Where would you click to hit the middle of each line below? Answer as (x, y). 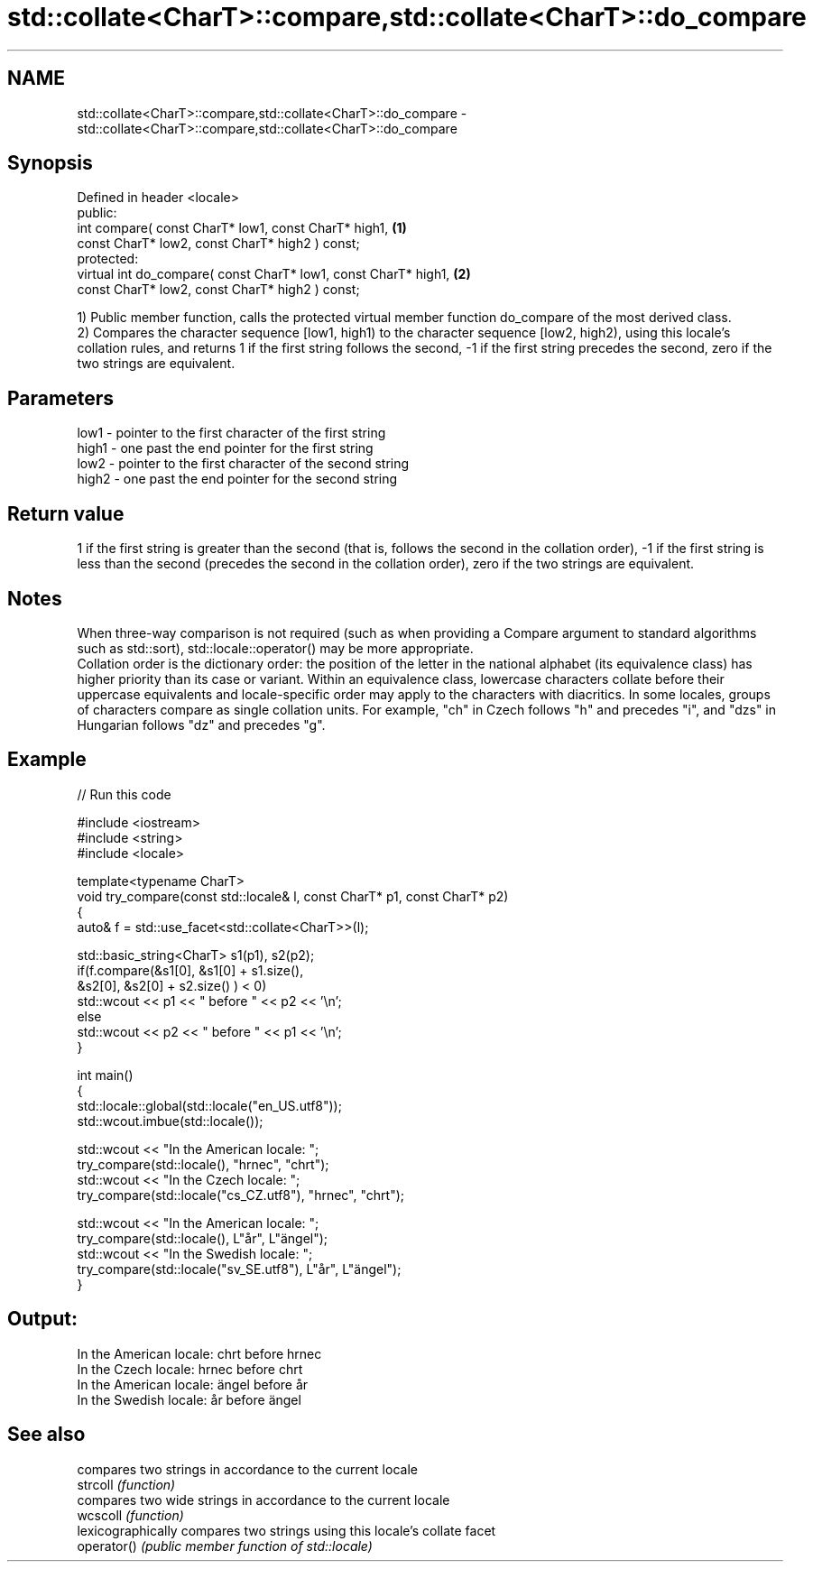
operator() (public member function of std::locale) (225, 1546)
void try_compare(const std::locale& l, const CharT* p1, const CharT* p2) (293, 896)
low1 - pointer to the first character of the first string (231, 433)
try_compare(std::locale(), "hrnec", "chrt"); (203, 1164)
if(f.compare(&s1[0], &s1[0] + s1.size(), (190, 970)
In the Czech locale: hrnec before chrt (190, 1369)
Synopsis (50, 163)
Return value (66, 513)
